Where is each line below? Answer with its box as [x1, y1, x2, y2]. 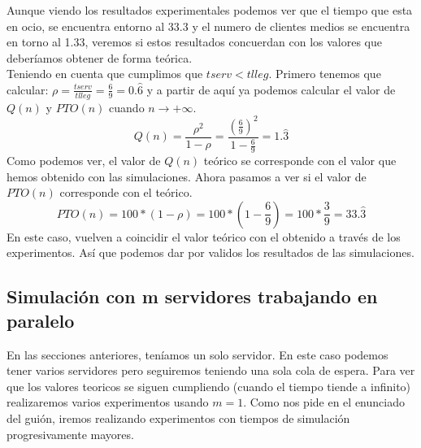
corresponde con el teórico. [59, 184, 193, 201]
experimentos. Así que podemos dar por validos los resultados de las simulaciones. [7, 244, 414, 261]
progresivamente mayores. [7, 425, 134, 442]
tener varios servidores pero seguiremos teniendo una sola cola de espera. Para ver [7, 362, 415, 379]
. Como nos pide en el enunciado [243, 394, 405, 411]
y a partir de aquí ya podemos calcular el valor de [146, 80, 396, 98]
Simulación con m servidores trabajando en [7, 284, 378, 309]
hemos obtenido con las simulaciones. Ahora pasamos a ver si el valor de [7, 167, 367, 185]
